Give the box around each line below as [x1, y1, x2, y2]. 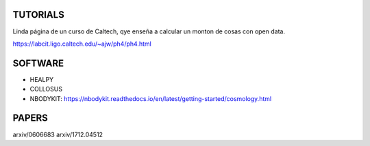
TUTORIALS [12, 9, 64, 20]
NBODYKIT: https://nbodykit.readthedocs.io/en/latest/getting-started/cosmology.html [29, 94, 272, 102]
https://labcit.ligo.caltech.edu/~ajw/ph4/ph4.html [12, 40, 152, 48]
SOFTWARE [12, 57, 64, 69]
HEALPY [29, 75, 54, 83]
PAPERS [12, 113, 48, 124]
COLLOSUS [29, 85, 63, 93]
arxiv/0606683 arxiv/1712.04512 [12, 130, 103, 138]
